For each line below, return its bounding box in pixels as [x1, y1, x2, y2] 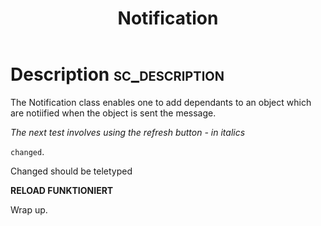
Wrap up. [10, 203, 48, 216]
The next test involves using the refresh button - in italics [10, 126, 246, 138]
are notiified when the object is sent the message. [10, 107, 217, 119]
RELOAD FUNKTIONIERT [10, 184, 114, 196]
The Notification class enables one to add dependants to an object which [10, 96, 312, 108]
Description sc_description [10, 63, 225, 86]
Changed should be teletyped [10, 165, 133, 177]
